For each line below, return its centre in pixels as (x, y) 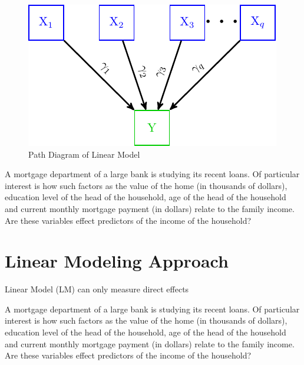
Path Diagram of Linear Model (84, 154)
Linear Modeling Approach (117, 261)
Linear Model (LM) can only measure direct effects (97, 289)
